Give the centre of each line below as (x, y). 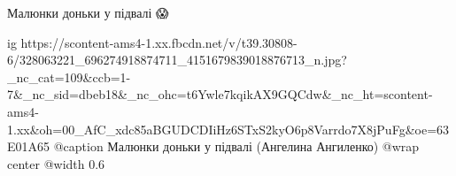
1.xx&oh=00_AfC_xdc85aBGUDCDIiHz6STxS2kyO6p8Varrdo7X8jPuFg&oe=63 (228, 129)
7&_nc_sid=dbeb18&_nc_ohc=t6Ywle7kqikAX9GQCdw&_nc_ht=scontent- (220, 94)
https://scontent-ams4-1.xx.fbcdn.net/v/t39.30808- (159, 42)
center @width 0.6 (56, 163)
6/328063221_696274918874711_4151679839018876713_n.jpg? (177, 60)
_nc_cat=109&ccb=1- (69, 77)
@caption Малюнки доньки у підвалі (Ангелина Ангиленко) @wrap (236, 146)
